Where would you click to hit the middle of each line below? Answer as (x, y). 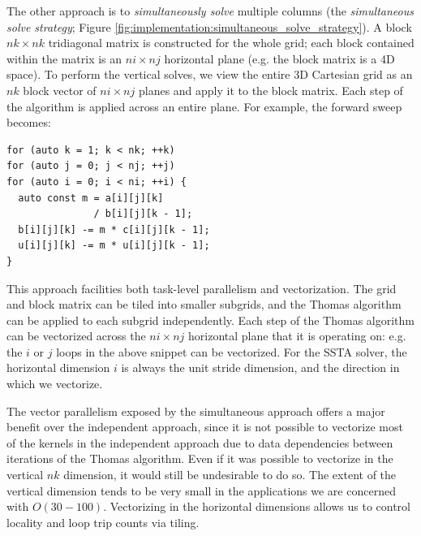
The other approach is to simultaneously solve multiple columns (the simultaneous (210, 11)
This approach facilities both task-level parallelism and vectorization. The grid (202, 288)
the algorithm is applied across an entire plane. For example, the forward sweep (204, 106)
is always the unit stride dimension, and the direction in (260, 367)
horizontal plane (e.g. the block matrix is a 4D (279, 58)
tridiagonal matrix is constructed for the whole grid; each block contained (231, 43)
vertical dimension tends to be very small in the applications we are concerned (201, 490)
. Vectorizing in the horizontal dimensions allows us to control (257, 506)
